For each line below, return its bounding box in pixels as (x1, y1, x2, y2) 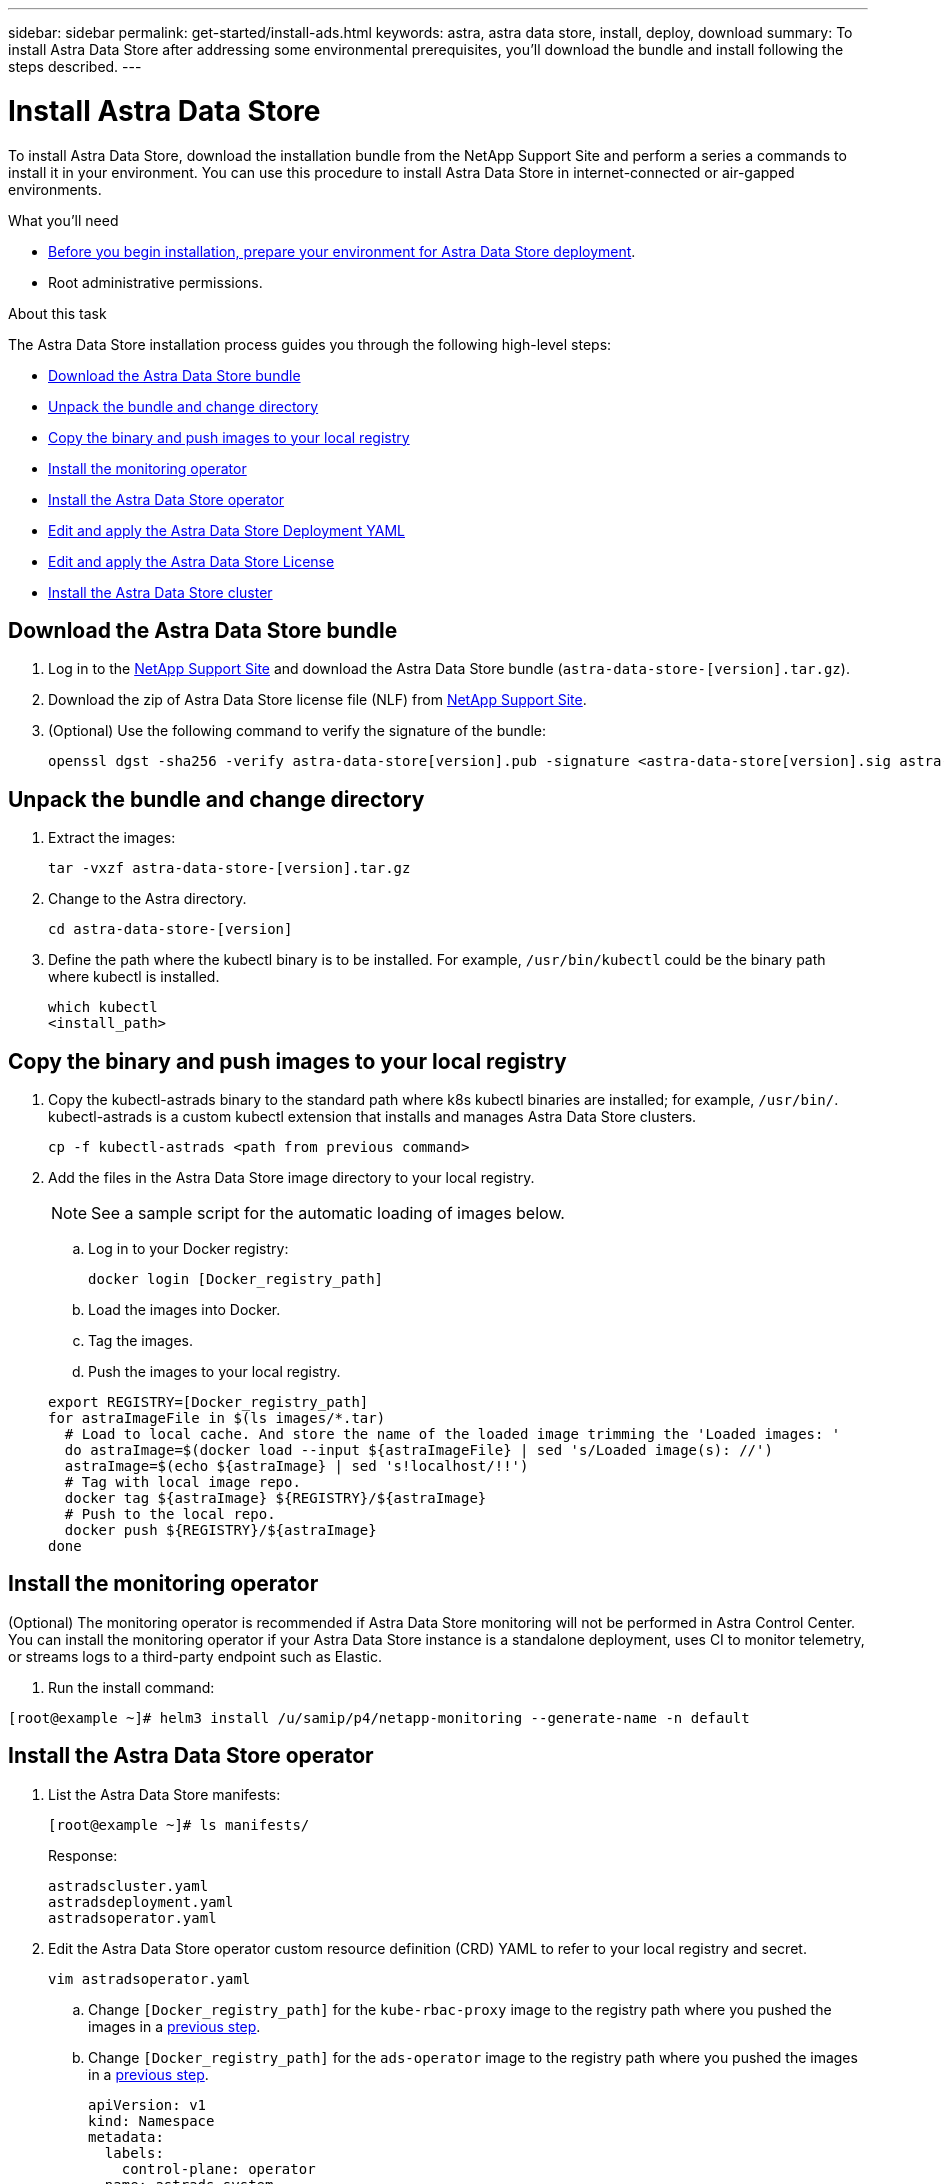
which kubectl (48, 999, 158, 1016)
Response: (48, 1846, 118, 1864)
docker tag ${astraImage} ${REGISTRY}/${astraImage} (64, 1490, 487, 1507)
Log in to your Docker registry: (88, 1240, 289, 1258)
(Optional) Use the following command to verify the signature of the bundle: (48, 722, 546, 740)
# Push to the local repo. (64, 1506, 276, 1523)
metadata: (88, 2128, 164, 2145)
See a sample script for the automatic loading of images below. (91, 1203, 565, 1224)
